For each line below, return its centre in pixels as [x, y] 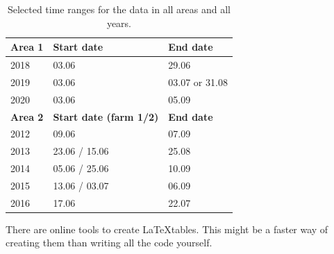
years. [119, 23]
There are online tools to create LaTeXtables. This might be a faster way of [167, 229]
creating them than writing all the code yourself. [109, 243]
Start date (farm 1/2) [106, 116]
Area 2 [27, 116]
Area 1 [27, 47]
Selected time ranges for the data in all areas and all [119, 9]
